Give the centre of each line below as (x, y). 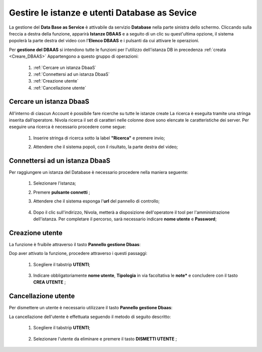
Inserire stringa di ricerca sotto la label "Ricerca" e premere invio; (99, 138)
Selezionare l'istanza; (55, 183)
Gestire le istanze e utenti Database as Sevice (103, 13)
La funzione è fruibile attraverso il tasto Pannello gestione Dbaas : (75, 244)
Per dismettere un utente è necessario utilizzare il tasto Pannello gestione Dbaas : (91, 308)
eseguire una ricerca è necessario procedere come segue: (67, 127)
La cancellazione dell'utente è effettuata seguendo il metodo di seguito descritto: (90, 317)
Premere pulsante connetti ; (62, 192)
